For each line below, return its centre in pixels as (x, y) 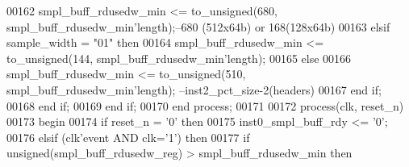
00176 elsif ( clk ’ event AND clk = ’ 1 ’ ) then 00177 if (128, 137)
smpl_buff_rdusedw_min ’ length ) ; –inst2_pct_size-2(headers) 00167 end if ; (194, 89)
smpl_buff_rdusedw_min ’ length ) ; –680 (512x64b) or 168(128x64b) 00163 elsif (198, 26)
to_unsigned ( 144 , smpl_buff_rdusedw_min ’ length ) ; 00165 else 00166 (179, 58)
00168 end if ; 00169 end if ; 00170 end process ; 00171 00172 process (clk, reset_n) (205, 105)
